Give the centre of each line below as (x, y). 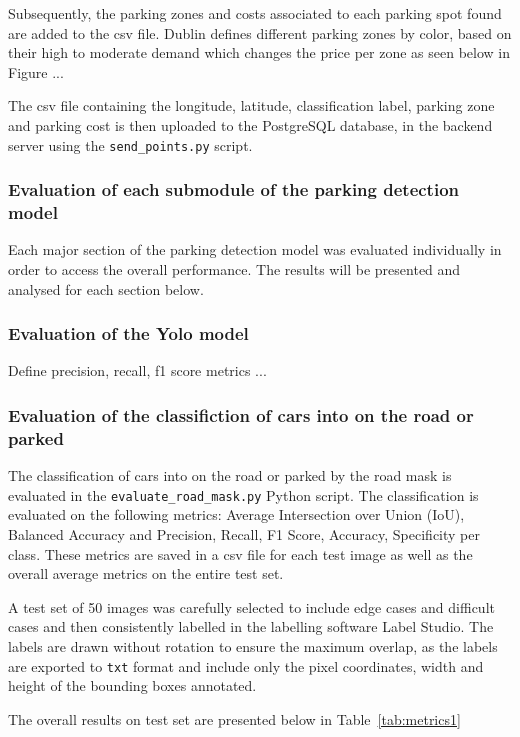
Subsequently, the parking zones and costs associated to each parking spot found (255, 13)
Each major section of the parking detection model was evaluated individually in (255, 249)
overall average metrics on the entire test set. (146, 573)
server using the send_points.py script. (130, 144)
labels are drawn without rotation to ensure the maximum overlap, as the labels (253, 645)
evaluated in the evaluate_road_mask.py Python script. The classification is (243, 494)
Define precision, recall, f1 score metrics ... (137, 370)
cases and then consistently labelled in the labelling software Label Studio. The (251, 626)
